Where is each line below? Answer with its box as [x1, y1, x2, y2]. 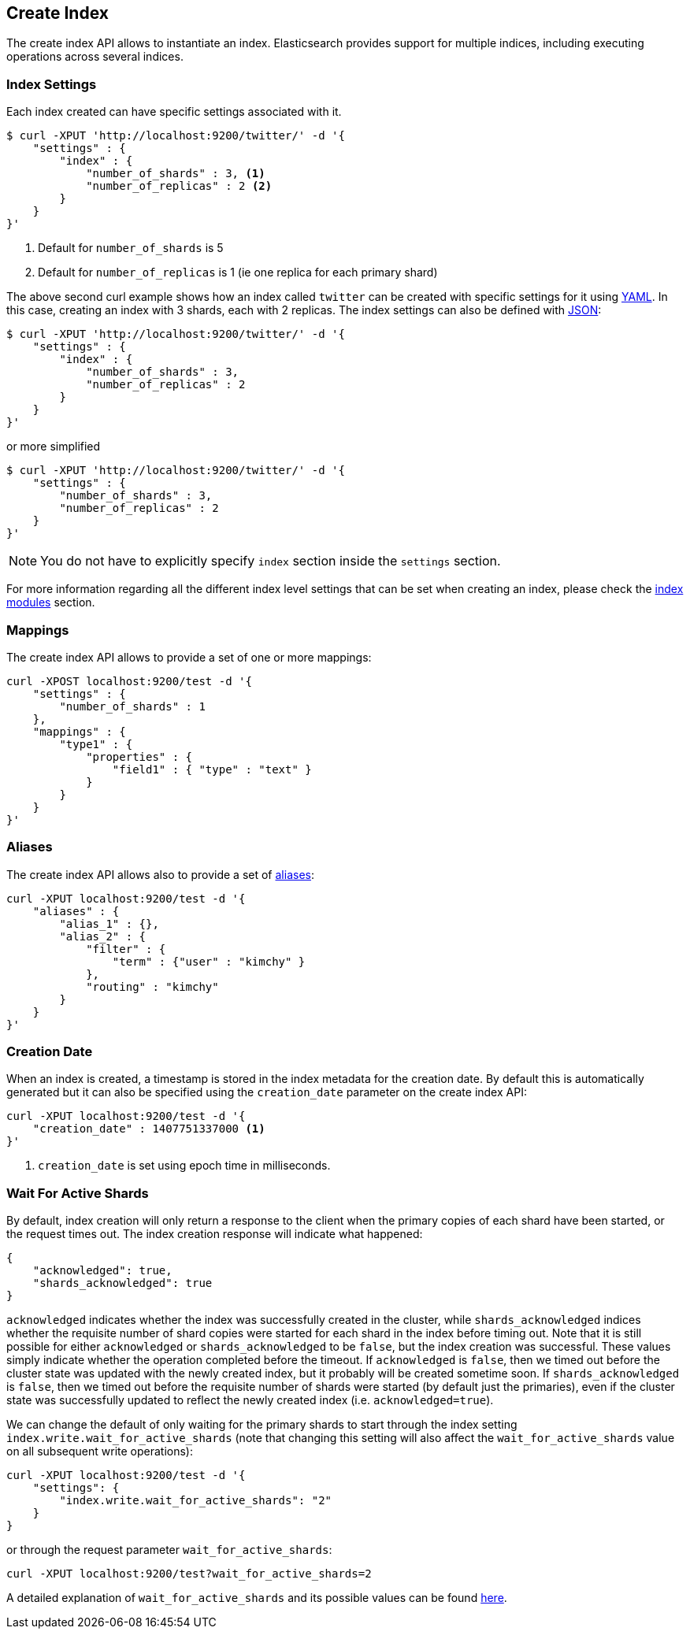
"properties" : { [86, 750, 193, 763]
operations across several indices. [6, 50, 184, 64]
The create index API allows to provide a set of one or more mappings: [6, 650, 372, 664]
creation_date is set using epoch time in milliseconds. [38, 1159, 331, 1173]
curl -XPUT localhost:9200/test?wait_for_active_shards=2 [6, 1567, 372, 1581]
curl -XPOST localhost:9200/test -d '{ [6, 674, 252, 688]
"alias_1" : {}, [59, 917, 159, 930]
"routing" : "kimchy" [86, 980, 219, 993]
